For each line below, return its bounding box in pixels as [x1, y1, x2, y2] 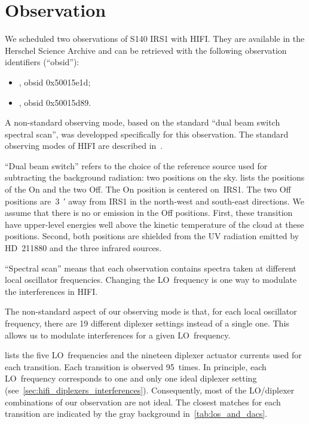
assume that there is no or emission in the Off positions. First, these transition [5, 206, 293, 219]
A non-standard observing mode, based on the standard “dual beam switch [5, 116, 280, 129]
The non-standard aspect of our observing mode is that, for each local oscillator [5, 305, 297, 318]
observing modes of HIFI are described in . [5, 139, 163, 152]
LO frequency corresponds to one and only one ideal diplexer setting [5, 372, 257, 385]
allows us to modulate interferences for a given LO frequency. [5, 328, 231, 341]
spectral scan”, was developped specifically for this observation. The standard [5, 127, 289, 140]
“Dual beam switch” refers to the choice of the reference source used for [5, 159, 268, 172]
